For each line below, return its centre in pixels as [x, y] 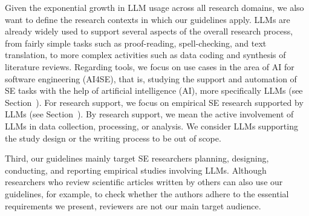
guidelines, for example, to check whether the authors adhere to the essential [147, 193]
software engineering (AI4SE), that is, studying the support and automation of [151, 78]
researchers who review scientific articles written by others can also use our [144, 182]
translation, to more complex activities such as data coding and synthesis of [145, 55]
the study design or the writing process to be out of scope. [113, 138]
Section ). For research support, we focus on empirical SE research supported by [154, 102]
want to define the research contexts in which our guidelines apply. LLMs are [148, 19]
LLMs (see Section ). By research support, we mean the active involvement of [149, 114]
